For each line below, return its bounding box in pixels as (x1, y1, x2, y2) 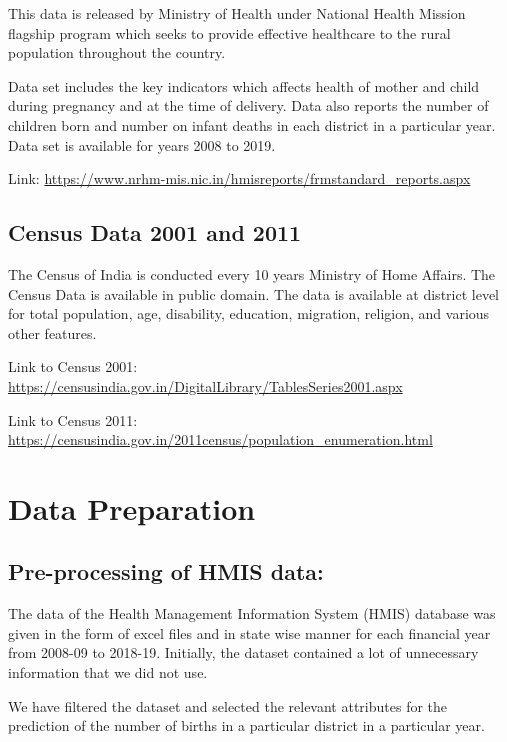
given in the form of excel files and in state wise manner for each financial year (8, 622, 491, 643)
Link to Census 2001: (8, 356, 138, 377)
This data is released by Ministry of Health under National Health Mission (8, 3, 466, 23)
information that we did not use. (8, 662, 208, 683)
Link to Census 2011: (8, 409, 138, 430)
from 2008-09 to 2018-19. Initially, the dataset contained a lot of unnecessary (8, 642, 479, 663)
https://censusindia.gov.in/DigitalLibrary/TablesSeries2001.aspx (8, 375, 403, 396)
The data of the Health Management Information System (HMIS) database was (8, 603, 496, 624)
